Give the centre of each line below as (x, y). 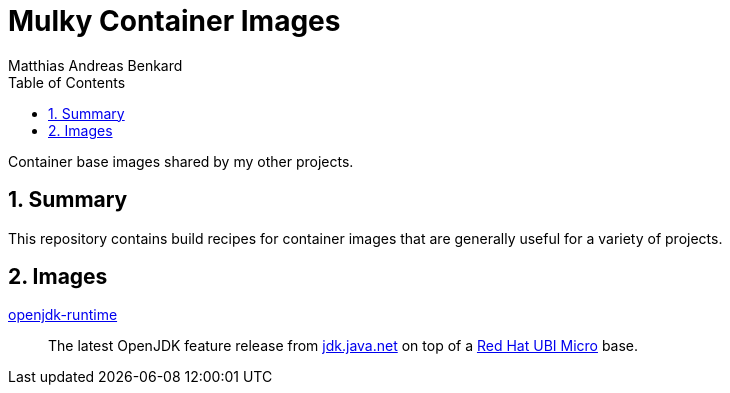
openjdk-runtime (63, 315)
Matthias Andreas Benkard (95, 65)
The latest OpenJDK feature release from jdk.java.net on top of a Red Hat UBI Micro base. (343, 346)
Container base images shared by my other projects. (181, 161)
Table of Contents (67, 82)
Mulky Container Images (174, 21)
